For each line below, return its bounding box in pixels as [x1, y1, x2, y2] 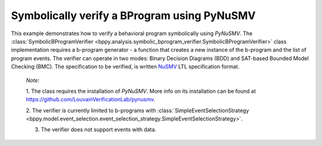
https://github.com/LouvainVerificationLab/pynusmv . [26, 96, 156, 103]
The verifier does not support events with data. [41, 126, 157, 133]
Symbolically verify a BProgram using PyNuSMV [11, 9, 256, 22]
